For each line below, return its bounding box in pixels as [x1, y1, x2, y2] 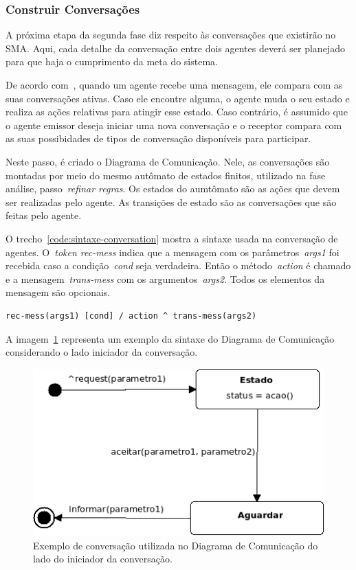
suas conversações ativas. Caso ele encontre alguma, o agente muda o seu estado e [5, 91, 350, 105]
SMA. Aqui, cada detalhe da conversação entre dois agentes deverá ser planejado [5, 41, 345, 55]
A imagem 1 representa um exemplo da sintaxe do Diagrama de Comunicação [5, 331, 335, 345]
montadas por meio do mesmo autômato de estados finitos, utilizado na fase [5, 168, 326, 182]
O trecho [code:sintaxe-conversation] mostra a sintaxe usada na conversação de [5, 231, 338, 245]
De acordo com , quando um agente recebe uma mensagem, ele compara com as [5, 78, 343, 91]
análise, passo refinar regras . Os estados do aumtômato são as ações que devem [5, 181, 340, 196]
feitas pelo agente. [5, 208, 82, 223]
